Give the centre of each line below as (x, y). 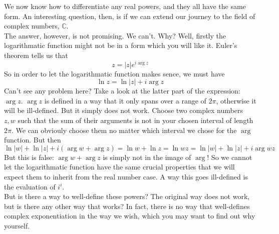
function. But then (33, 140)
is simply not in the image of (147, 157)
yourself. (17, 225)
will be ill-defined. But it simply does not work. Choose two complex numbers (123, 110)
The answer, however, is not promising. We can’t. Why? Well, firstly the (115, 35)
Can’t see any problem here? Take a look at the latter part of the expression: (122, 91)
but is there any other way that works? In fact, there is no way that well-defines (127, 206)
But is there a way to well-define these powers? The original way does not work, (127, 196)
